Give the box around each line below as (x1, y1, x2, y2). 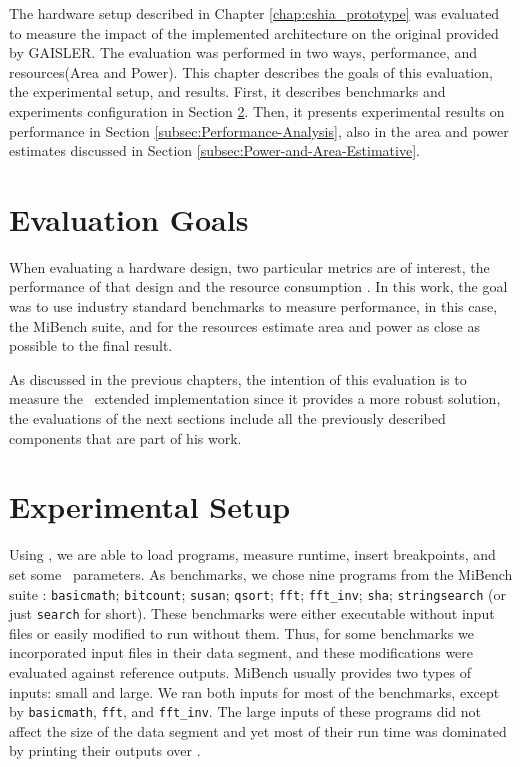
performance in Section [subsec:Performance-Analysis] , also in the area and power (9, 120, 509, 141)
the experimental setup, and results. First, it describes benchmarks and (9, 81, 446, 102)
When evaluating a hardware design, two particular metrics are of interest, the (9, 256, 490, 277)
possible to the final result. (9, 335, 173, 356)
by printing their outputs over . (9, 740, 201, 761)
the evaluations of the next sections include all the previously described (9, 408, 446, 429)
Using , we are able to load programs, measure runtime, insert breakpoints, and (9, 544, 496, 565)
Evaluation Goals (9, 198, 249, 239)
